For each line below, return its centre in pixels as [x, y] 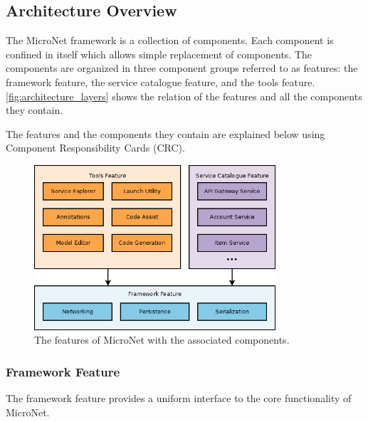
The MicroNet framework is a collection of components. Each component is [170, 40]
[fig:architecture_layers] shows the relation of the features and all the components [184, 96]
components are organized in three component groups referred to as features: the [182, 68]
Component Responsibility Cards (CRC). [95, 148]
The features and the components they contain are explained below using [165, 133]
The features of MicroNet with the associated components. [162, 340]
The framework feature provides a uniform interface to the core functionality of [179, 398]
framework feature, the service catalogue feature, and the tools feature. [161, 81]
